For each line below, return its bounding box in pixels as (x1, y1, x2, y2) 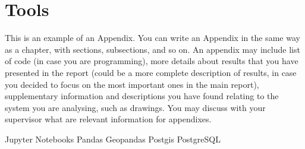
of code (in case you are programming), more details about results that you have (5, 55, 298, 67)
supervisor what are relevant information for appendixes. (5, 113, 212, 125)
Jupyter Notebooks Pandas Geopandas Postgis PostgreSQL (5, 132, 221, 145)
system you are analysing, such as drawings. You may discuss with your (5, 101, 266, 113)
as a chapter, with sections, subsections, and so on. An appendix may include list (5, 43, 300, 55)
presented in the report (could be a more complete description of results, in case (5, 66, 297, 78)
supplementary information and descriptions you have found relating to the (5, 90, 279, 102)
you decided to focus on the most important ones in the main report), (5, 78, 259, 90)
